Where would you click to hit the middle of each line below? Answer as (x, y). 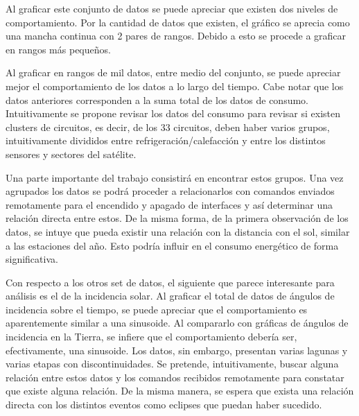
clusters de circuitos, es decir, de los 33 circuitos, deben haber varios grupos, (168, 127)
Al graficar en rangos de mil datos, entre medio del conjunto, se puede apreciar (173, 72)
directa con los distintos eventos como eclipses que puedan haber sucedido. (164, 405)
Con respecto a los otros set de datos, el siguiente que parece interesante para (170, 282)
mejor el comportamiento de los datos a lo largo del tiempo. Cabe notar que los (175, 86)
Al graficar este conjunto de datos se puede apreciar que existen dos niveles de (172, 8)
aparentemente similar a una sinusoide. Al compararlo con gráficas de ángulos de (177, 323)
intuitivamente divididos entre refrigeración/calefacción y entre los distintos (166, 140)
